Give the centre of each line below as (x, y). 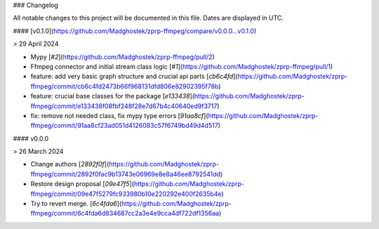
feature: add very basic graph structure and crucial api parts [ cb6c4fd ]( (134, 77)
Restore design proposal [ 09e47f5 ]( (82, 184)
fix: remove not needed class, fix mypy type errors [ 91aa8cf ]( (119, 115)
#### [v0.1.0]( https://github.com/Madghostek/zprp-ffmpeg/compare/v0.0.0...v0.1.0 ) (135, 31)
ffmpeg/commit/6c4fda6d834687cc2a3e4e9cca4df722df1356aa (125, 214)
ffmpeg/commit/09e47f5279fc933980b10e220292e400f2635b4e (126, 194)
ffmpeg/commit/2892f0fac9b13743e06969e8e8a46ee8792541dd (126, 174)
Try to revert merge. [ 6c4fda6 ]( (76, 204)
